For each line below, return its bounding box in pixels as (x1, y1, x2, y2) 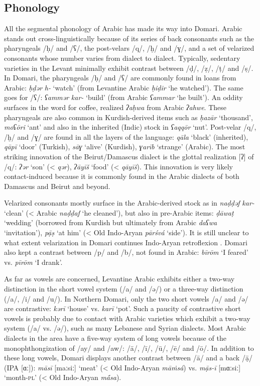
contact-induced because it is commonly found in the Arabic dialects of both (4, 171, 239, 181)
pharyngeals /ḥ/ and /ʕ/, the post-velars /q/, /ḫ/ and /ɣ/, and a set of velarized (4, 43, 254, 53)
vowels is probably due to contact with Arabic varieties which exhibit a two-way (4, 313, 250, 323)
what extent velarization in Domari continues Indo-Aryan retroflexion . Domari (4, 237, 247, 247)
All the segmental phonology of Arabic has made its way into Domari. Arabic (4, 23, 242, 34)
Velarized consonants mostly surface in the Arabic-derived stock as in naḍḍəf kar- (4, 198, 254, 208)
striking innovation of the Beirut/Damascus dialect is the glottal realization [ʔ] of (4, 151, 254, 161)
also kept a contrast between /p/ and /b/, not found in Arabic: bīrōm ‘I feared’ (4, 247, 248, 257)
